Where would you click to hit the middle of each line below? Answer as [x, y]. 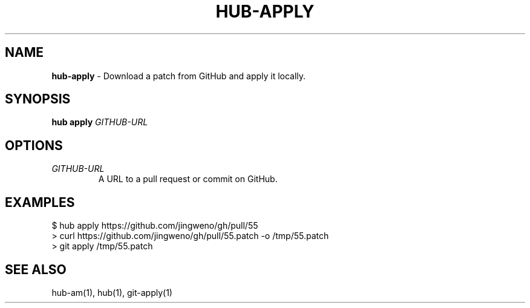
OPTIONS [34, 145]
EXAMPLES [40, 202]
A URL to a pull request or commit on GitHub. [188, 179]
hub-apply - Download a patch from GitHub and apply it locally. [179, 76]
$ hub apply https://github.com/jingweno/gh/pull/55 [155, 226]
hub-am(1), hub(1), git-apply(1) [112, 292]
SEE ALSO [36, 269]
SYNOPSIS [38, 99]
